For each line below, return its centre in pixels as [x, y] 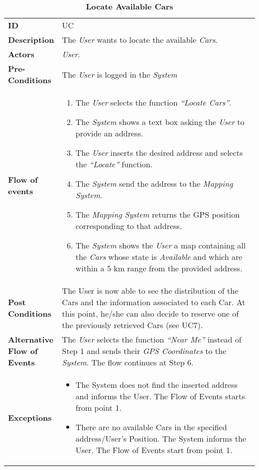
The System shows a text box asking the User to [160, 122]
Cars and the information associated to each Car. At [154, 302]
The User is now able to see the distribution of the [150, 291]
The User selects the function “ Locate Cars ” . [153, 102]
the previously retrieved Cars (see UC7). [132, 325]
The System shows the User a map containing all [161, 245]
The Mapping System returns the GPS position [158, 214]
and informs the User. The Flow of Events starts [160, 396]
